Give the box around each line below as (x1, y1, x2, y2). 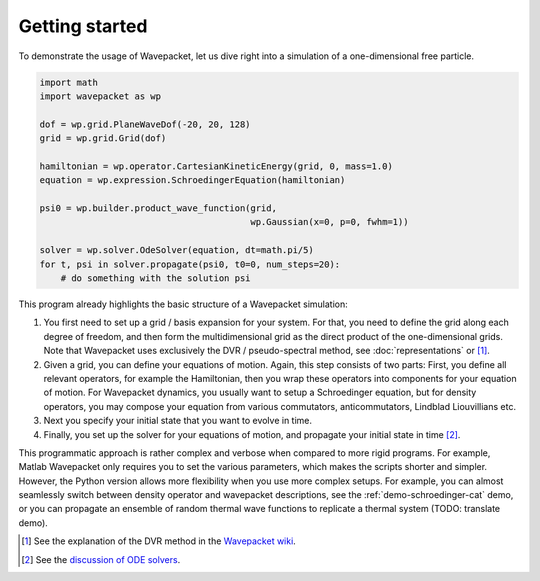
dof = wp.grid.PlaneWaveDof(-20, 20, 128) (39, 118, 251, 130)
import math (39, 76, 99, 88)
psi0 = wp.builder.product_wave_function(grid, (39, 203, 277, 214)
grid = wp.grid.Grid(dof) (39, 133, 167, 144)
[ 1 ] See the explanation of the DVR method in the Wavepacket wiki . (21, 535, 297, 547)
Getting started (18, 15, 148, 37)
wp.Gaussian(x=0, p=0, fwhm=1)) (250, 216, 409, 228)
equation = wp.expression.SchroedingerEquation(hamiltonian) (39, 175, 346, 186)
